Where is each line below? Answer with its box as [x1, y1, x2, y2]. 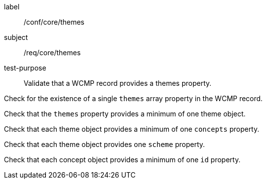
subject [4, 33, 28, 41]
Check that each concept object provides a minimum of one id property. [4, 155, 241, 164]
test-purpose [4, 64, 46, 72]
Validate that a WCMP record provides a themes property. [24, 79, 212, 87]
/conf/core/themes [24, 18, 85, 26]
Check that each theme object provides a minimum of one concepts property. [4, 125, 260, 133]
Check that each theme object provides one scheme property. [4, 140, 205, 148]
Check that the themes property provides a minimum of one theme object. [4, 110, 246, 118]
